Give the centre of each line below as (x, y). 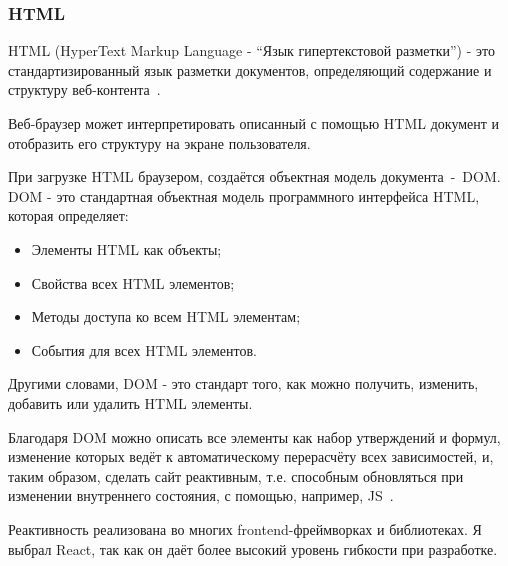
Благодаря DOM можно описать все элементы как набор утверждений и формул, (254, 436)
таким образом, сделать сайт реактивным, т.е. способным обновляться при (236, 475)
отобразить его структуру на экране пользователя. (159, 142)
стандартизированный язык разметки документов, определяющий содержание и (250, 69)
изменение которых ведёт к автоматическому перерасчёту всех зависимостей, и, (251, 456)
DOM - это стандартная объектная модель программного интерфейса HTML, (244, 195)
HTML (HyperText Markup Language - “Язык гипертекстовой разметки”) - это (251, 50)
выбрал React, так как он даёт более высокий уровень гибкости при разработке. (253, 548)
